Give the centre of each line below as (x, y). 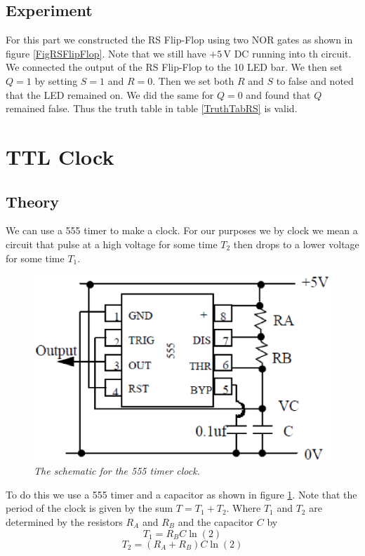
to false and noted (315, 80)
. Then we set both (193, 80)
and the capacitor (216, 521)
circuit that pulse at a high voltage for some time (112, 244)
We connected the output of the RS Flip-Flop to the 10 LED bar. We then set (174, 67)
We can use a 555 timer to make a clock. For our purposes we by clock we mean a (182, 230)
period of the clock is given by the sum (89, 508)
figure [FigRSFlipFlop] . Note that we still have (106, 53)
